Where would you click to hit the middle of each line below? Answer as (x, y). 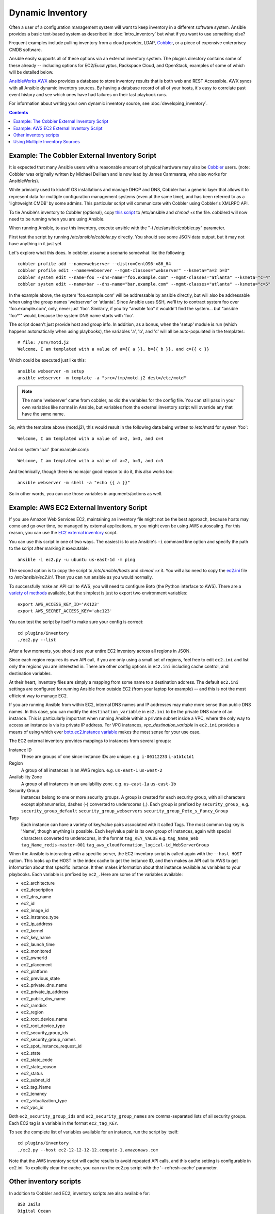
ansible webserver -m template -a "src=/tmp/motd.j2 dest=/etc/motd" (102, 378)
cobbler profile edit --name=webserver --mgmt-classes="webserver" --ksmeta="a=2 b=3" (124, 270)
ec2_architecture (38, 883)
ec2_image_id (35, 910)
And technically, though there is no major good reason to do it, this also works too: (91, 472)
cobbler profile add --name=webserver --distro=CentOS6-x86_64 (94, 264)
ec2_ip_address (37, 924)
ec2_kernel (32, 930)
